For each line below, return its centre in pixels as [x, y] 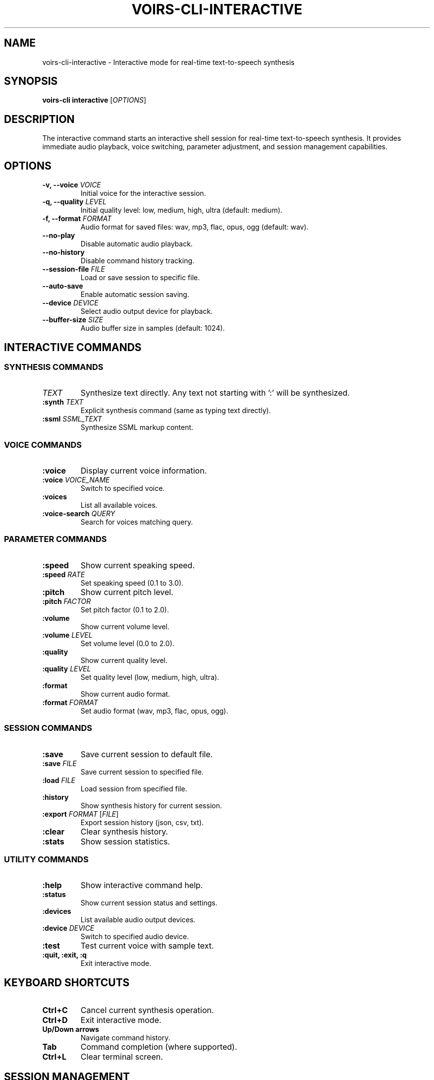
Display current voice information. [144, 471]
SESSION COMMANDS [48, 728]
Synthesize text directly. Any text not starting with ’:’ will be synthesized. [215, 393]
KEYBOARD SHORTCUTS [67, 982]
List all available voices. [119, 505]
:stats [53, 841]
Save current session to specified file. [142, 772]
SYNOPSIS [31, 81]
